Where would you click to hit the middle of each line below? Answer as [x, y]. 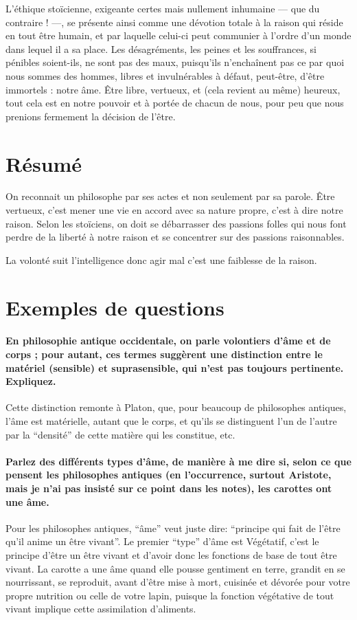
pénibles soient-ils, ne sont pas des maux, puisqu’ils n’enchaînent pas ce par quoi [175, 62]
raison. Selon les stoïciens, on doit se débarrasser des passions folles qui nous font [176, 223]
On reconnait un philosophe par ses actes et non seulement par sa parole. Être [170, 196]
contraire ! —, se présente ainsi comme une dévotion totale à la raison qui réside [174, 22]
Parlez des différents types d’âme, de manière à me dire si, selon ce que [178, 461]
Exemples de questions [115, 307]
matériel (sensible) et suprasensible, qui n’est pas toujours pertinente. [175, 367]
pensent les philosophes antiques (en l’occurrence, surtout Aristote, [169, 475]
